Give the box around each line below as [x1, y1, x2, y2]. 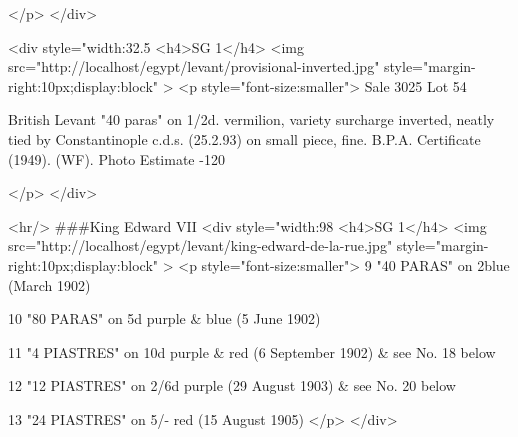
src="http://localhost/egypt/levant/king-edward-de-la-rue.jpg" [8, 235, 393, 256]
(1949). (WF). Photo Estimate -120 [8, 148, 225, 169]
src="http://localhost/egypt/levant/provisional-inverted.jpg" [8, 56, 380, 77]
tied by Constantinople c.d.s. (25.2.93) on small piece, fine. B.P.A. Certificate [8, 128, 481, 149]
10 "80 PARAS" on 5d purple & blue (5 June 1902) [8, 308, 321, 329]
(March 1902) [8, 274, 91, 295]
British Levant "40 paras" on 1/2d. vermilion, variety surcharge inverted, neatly [8, 109, 495, 130]
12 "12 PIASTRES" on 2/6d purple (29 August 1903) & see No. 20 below [8, 375, 456, 396]
